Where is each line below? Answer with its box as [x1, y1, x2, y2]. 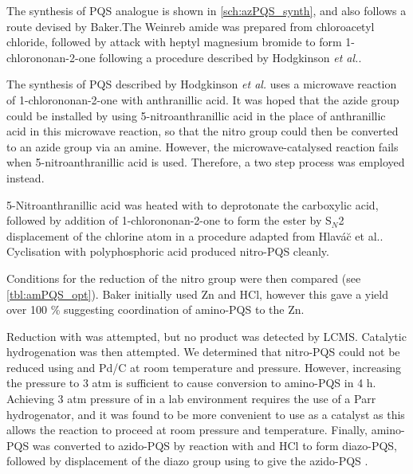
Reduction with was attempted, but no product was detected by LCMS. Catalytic [6, 327, 407, 344]
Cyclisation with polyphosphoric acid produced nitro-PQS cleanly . [6, 243, 330, 260]
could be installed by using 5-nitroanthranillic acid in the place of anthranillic [6, 107, 386, 123]
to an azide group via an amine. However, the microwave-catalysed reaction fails [6, 138, 399, 155]
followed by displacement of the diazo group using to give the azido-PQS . [6, 452, 368, 469]
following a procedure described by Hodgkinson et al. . [99, 49, 362, 65]
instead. [6, 169, 45, 186]
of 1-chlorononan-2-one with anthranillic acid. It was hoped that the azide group [6, 91, 399, 108]
